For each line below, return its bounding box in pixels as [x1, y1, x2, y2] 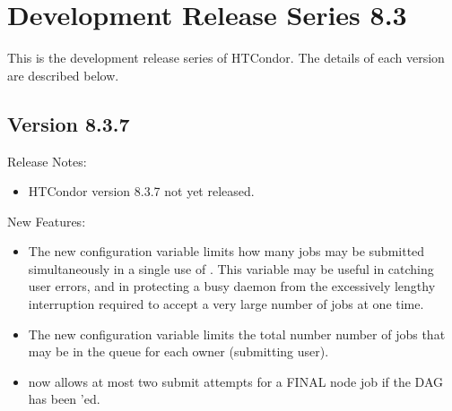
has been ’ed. [28, 390, 100, 408]
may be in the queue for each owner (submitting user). [28, 342, 329, 361]
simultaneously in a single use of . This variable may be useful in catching [28, 259, 434, 278]
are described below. [7, 65, 119, 84]
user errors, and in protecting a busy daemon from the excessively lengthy [28, 277, 436, 295]
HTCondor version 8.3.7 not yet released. [28, 182, 255, 201]
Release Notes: [7, 151, 87, 170]
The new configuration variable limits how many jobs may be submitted [28, 242, 425, 261]
